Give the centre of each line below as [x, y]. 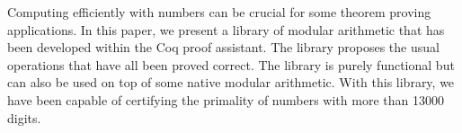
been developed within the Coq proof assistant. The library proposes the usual [223, 47]
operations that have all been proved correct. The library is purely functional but [231, 64]
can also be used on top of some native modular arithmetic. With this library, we [231, 82]
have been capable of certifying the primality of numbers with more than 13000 [226, 99]
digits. [24, 117]
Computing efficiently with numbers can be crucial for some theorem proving [219, 12]
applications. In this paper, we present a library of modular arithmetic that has [226, 29]
